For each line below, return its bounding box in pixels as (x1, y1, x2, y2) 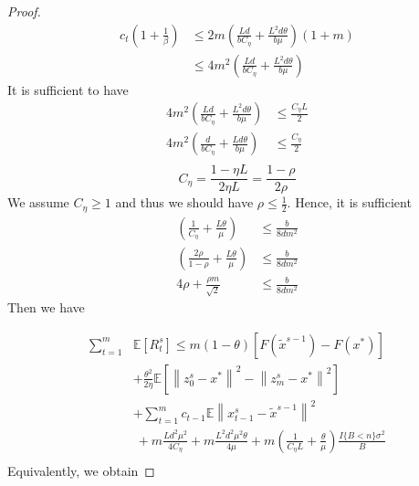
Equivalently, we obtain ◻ (7, 461, 155, 480)
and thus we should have (115, 193, 254, 212)
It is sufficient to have (7, 79, 129, 99)
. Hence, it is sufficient (287, 193, 412, 212)
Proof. (7, 2, 41, 20)
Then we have (7, 298, 85, 317)
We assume (7, 193, 69, 212)
